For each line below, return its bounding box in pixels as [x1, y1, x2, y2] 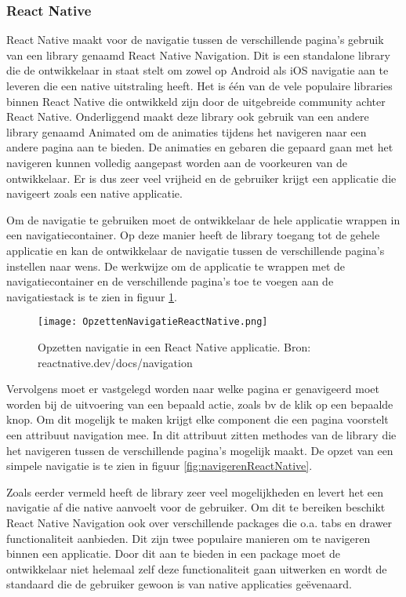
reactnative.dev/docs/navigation [38, 354, 193, 370]
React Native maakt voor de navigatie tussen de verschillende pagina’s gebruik [6, 31, 384, 48]
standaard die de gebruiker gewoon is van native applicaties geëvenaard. [6, 576, 352, 592]
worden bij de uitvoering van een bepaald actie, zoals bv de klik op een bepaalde [6, 395, 393, 412]
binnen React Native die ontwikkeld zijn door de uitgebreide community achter [6, 93, 386, 109]
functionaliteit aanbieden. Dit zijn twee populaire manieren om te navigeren [6, 530, 371, 546]
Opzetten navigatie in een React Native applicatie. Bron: [38, 338, 311, 355]
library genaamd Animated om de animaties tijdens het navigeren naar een [6, 123, 367, 140]
